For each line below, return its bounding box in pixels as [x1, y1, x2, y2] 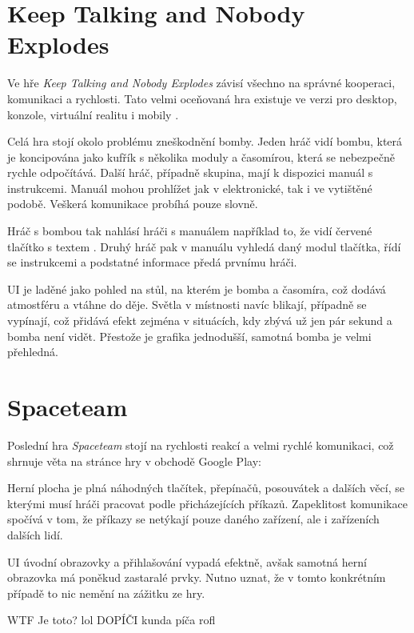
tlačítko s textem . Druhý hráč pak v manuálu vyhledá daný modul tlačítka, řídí [7, 238, 401, 254]
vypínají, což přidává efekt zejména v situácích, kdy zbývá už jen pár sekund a [7, 312, 392, 329]
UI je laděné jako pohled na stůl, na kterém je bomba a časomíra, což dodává [7, 280, 386, 297]
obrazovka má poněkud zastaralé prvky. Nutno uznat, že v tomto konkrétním [7, 569, 386, 586]
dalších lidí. [7, 526, 63, 543]
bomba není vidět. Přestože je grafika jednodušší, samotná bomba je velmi [7, 327, 372, 344]
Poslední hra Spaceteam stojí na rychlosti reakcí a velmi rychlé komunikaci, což [7, 436, 394, 453]
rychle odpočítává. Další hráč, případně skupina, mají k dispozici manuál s [7, 164, 373, 181]
